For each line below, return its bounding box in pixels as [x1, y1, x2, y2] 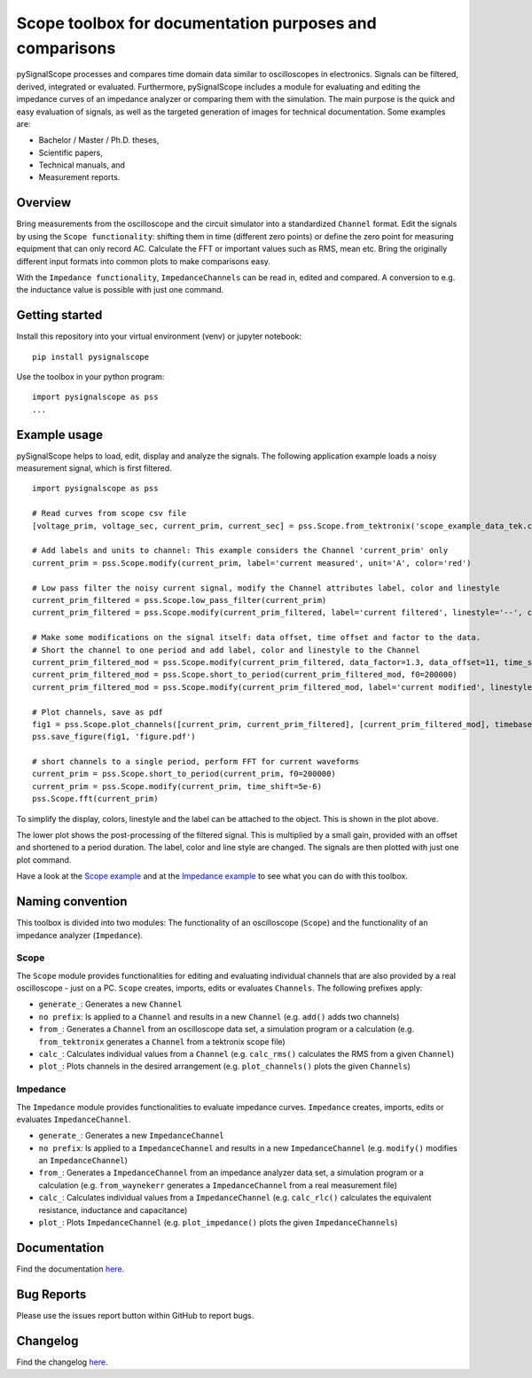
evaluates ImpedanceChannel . [16, 1114, 131, 1124]
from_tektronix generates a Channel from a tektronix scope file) [38, 1036, 286, 1046]
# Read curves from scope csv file [32, 508, 187, 519]
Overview [16, 195, 72, 210]
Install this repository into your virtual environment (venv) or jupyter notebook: [16, 331, 302, 341]
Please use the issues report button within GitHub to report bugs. [16, 1310, 254, 1320]
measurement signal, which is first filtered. [16, 463, 172, 474]
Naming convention [16, 894, 128, 909]
